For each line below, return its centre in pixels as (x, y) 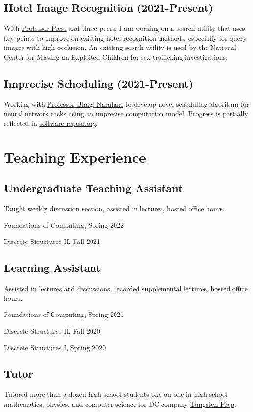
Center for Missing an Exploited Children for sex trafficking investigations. (116, 57)
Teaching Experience (75, 157)
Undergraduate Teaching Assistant (93, 188)
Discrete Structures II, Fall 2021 (52, 241)
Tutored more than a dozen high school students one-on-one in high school (116, 394)
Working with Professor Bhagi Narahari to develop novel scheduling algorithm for (126, 104)
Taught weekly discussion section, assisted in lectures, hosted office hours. (114, 208)
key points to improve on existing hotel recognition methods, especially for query (125, 37)
